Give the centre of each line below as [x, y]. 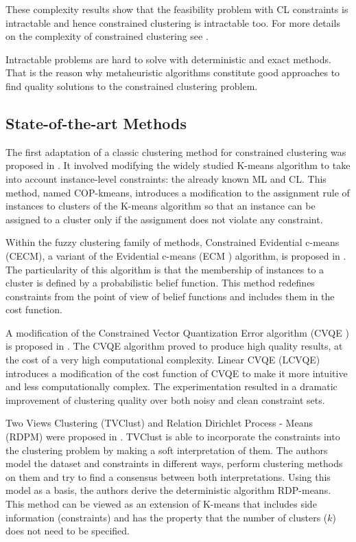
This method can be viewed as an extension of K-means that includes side [161, 504]
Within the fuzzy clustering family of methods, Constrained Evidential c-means [173, 242]
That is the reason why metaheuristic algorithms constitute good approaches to [173, 72]
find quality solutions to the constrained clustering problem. [132, 86]
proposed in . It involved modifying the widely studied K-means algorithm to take [178, 165]
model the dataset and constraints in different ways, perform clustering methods [174, 463]
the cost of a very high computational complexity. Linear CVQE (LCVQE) [163, 360]
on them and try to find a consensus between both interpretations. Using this [168, 476]
